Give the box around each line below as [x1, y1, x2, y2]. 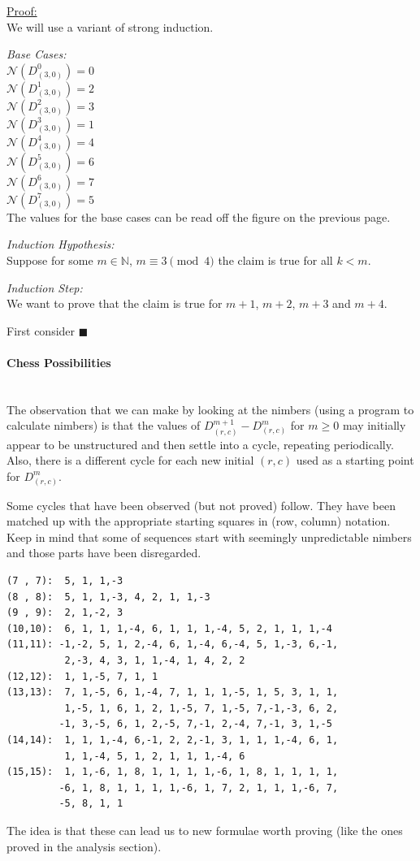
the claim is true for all [218, 251, 333, 268]
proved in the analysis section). [6, 837, 162, 855]
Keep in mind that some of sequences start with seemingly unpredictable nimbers [6, 528, 412, 545]
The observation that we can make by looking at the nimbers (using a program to [6, 400, 414, 418]
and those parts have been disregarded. [6, 544, 201, 561]
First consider [6, 322, 76, 339]
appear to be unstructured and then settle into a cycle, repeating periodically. [6, 435, 394, 452]
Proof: [6, 2, 37, 19]
